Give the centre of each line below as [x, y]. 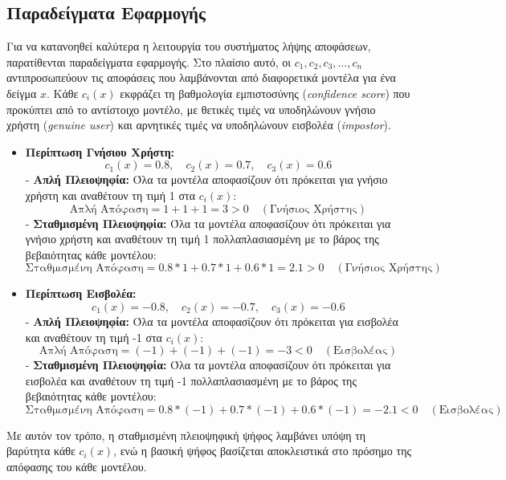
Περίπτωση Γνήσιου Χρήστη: [100, 151]
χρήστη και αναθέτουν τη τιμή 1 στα [110, 195]
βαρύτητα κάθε [41, 451]
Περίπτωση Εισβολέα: [81, 293]
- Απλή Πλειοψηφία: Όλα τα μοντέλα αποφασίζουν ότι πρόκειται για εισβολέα [212, 321]
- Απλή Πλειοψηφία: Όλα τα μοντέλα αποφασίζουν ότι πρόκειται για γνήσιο [206, 179]
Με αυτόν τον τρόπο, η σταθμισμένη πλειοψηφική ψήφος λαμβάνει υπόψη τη [186, 435]
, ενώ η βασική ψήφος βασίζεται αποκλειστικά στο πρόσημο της [263, 451]
